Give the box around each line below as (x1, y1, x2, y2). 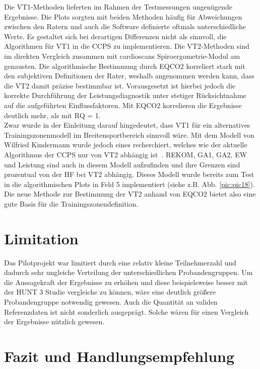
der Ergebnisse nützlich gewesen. (4, 316, 105, 327)
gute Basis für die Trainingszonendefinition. (4, 198, 139, 209)
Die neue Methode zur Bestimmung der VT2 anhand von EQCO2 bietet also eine (4, 189, 256, 199)
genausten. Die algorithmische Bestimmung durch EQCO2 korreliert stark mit (4, 60, 245, 71)
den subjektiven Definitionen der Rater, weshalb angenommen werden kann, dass (4, 70, 254, 81)
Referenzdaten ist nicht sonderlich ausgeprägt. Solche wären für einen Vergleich (4, 306, 249, 317)
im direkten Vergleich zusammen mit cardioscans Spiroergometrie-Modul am (4, 50, 240, 61)
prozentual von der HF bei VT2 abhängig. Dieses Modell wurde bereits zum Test (4, 169, 254, 179)
